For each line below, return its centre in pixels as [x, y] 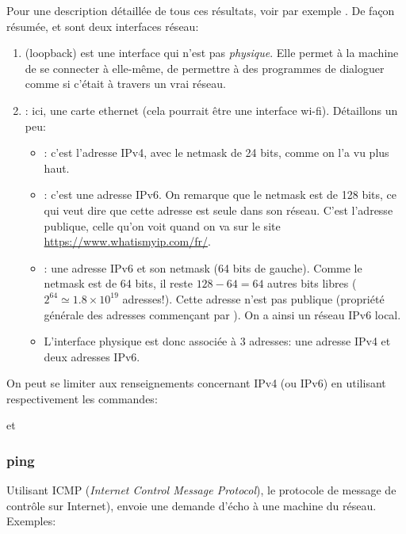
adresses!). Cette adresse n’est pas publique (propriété [253, 298]
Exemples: [31, 521]
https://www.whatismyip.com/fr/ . [127, 241]
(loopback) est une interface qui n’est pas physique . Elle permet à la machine [212, 53]
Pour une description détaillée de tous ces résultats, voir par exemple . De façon [201, 10]
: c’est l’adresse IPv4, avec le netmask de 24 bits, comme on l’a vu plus [216, 153]
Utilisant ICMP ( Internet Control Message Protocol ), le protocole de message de [201, 490]
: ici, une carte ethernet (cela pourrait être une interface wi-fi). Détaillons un [211, 110]
